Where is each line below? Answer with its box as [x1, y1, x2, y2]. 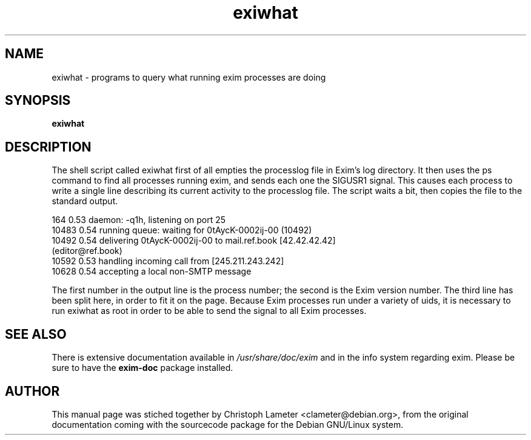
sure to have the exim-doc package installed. [52, 362, 233, 373]
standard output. [52, 196, 118, 207]
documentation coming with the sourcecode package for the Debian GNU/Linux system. [52, 419, 404, 430]
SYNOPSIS [5, 93, 71, 108]
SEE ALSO [5, 326, 67, 342]
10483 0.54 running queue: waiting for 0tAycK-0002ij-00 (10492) [52, 225, 312, 236]
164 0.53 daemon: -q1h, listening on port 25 [52, 215, 226, 225]
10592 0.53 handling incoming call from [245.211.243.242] [52, 256, 284, 267]
